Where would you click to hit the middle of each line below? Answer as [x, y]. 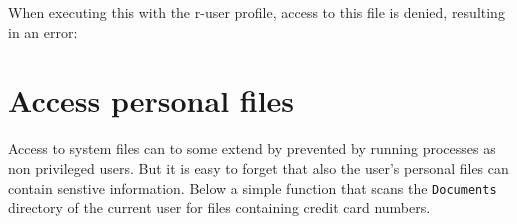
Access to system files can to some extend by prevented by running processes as [252, 148]
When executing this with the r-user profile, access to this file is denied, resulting [256, 12]
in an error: [43, 31]
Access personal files [151, 100]
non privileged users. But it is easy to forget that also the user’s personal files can [258, 167]
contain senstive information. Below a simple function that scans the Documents [252, 187]
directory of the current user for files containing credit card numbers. [219, 207]
